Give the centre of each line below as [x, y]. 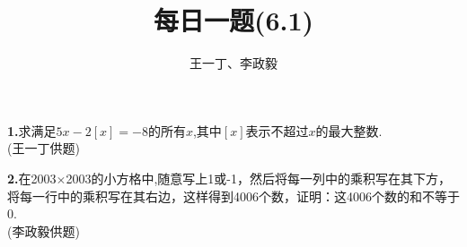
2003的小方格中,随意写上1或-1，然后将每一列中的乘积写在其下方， [258, 178]
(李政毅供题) [44, 230]
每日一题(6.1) [233, 20]
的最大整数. [349, 130]
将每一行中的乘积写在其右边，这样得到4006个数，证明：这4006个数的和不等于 [233, 196]
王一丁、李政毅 [233, 63]
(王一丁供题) [44, 148]
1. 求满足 [32, 130]
